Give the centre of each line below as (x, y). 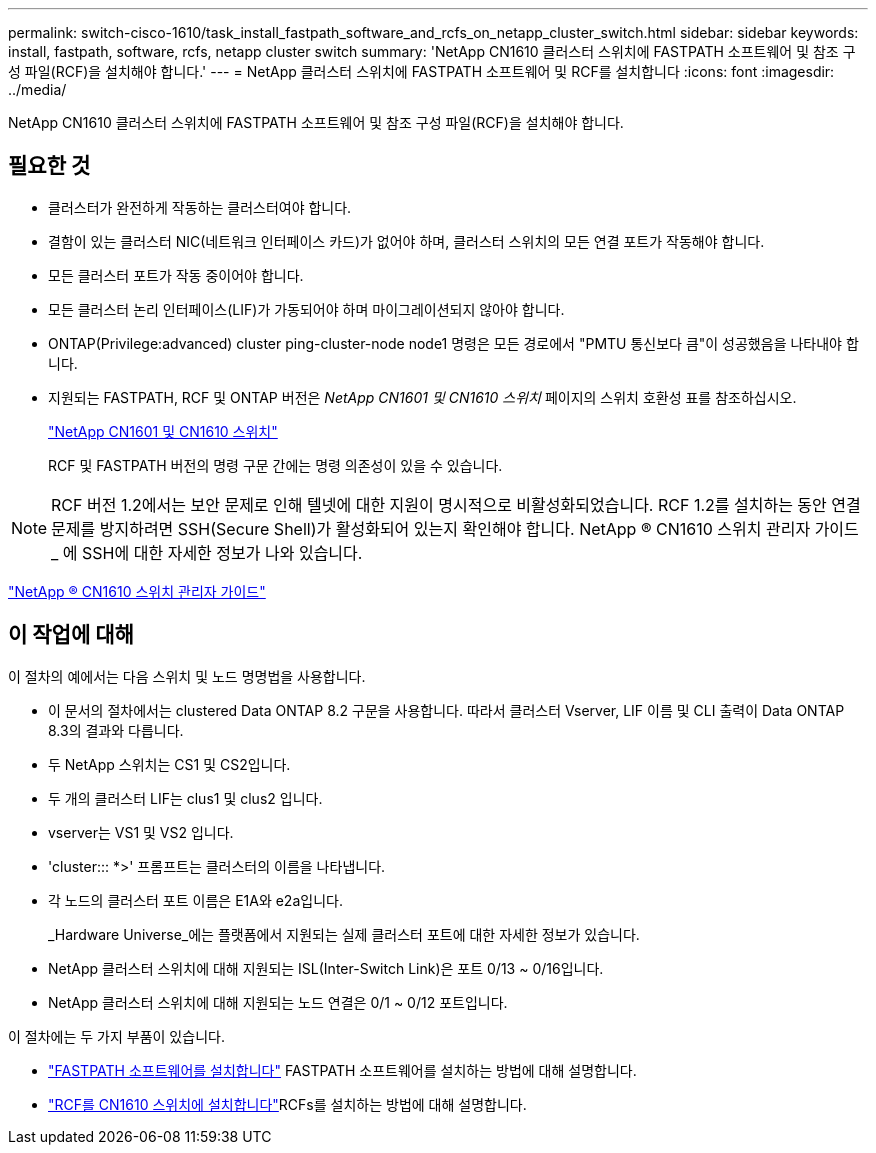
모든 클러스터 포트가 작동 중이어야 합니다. (176, 275)
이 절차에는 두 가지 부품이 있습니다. (116, 1036)
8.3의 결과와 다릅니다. (116, 730)
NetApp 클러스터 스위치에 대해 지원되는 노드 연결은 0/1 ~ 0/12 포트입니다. (278, 1002)
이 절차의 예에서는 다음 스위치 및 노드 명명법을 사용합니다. (187, 676)
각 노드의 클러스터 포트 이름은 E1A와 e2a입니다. (195, 900)
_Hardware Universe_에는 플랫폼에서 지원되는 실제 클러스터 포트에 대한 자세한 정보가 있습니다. (344, 934)
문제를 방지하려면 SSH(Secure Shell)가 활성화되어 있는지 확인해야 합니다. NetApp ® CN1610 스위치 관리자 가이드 (455, 528)
